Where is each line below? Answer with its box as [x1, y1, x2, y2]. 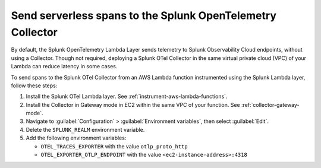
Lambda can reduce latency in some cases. [11, 63, 118, 70]
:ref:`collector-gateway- [241, 101, 300, 108]
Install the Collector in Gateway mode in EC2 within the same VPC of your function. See [26, 101, 240, 108]
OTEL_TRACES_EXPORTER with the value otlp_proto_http [40, 142, 188, 150]
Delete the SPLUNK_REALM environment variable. [26, 126, 145, 133]
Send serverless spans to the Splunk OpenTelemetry [11, 9, 276, 22]
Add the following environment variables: [26, 134, 127, 142]
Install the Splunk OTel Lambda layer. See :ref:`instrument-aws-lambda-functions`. [26, 93, 228, 100]
